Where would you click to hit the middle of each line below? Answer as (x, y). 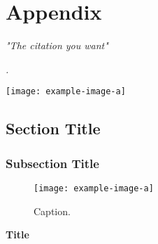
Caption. (52, 211)
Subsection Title (52, 163)
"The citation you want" (57, 45)
